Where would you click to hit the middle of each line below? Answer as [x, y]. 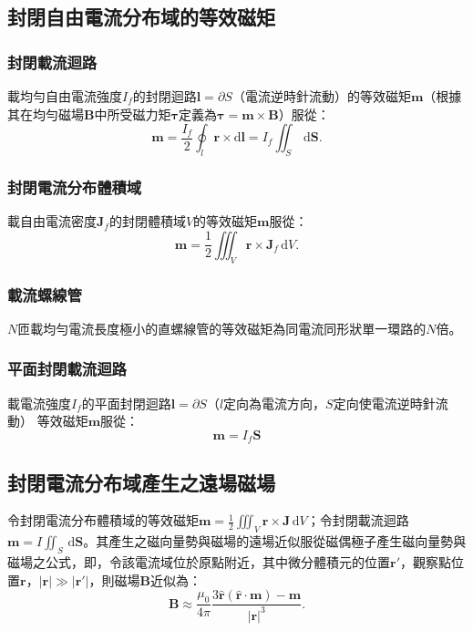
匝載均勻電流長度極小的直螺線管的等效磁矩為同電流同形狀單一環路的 [222, 328]
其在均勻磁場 [46, 114]
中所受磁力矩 [133, 114]
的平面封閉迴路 [126, 403]
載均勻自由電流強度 [65, 96]
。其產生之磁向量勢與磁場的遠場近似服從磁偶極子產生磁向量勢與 [275, 541]
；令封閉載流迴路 [358, 520]
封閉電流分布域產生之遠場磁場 [141, 482]
